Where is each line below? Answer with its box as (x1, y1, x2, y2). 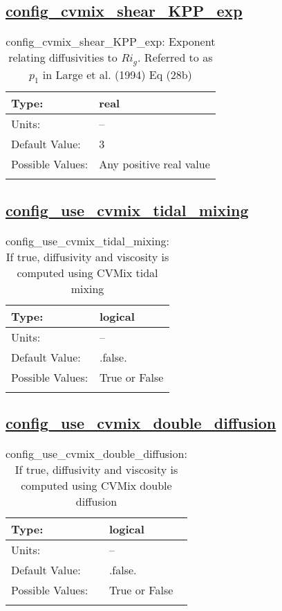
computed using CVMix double (21, 477, 172, 493)
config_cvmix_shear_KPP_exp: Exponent (6, 33, 216, 50)
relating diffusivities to (8, 49, 117, 66)
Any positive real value (99, 156, 210, 172)
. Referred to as (138, 49, 213, 66)
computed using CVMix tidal (17, 264, 158, 281)
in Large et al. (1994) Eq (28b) (42, 67, 192, 83)
